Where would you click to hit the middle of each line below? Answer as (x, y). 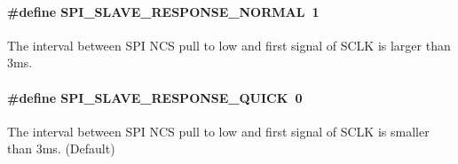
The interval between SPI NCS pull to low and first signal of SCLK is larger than (229, 45)
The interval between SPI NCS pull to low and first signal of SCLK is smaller (218, 131)
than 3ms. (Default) (61, 148)
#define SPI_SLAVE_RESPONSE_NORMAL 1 (163, 11)
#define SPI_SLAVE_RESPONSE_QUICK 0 (155, 97)
